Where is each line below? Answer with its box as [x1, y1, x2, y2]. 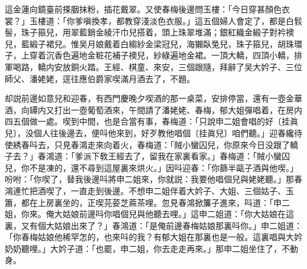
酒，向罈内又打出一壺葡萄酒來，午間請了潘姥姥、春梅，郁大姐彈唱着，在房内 [5, 103, 302, 116]
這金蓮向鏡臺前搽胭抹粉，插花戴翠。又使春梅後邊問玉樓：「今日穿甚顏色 [5, 3, 282, 15]
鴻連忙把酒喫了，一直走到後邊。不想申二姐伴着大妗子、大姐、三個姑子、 [5, 184, 286, 196]
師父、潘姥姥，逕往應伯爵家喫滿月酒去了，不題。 [5, 72, 195, 84]
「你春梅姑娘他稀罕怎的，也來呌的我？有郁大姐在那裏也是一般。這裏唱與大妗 [5, 231, 302, 243]
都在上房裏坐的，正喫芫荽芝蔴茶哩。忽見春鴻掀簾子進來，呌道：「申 [21, 196, 282, 208]
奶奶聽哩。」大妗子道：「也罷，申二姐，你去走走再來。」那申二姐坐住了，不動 [5, 242, 298, 254]
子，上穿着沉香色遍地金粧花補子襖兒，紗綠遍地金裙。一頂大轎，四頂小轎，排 [5, 49, 302, 61]
